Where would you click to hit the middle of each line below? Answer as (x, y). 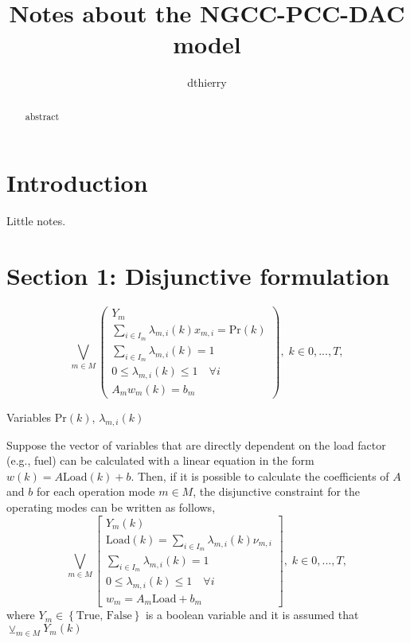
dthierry (207, 82)
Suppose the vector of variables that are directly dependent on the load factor (196, 444)
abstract (42, 116)
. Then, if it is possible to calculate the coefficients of (260, 475)
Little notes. (36, 221)
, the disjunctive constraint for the (277, 491)
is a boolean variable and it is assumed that (252, 615)
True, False (104, 616)
